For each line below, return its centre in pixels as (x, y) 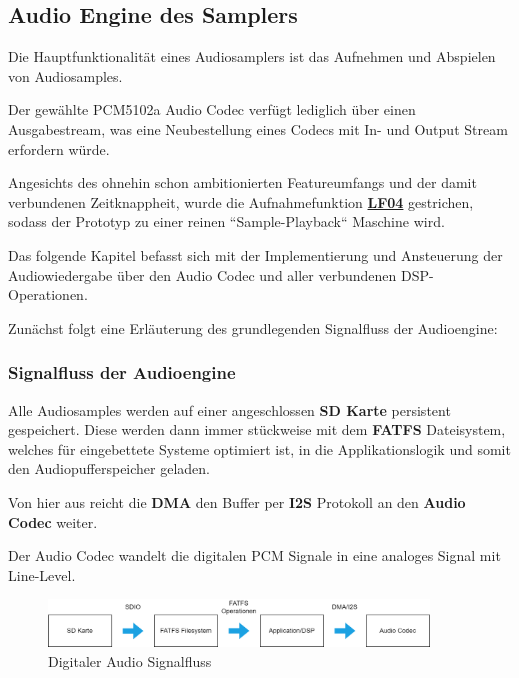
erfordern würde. (59, 148)
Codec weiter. (53, 521)
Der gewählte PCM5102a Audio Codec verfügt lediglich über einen (212, 109)
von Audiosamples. (65, 75)
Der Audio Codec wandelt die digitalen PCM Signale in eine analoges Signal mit (254, 555)
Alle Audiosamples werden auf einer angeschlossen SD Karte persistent (229, 409)
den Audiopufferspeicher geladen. (109, 468)
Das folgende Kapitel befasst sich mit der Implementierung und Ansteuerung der (255, 254)
